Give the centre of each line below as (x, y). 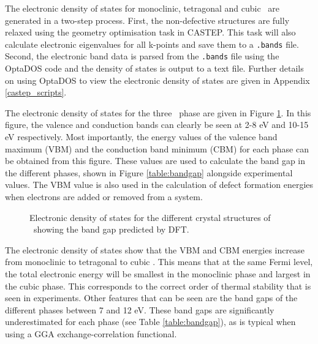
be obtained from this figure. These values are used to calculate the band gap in (155, 161)
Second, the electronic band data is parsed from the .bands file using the (142, 56)
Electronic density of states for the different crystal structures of (150, 217)
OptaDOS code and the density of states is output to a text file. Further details (154, 68)
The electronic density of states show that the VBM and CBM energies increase (155, 249)
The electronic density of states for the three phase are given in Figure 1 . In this (158, 112)
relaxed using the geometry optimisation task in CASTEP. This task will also (150, 32)
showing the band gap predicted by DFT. (111, 229)
